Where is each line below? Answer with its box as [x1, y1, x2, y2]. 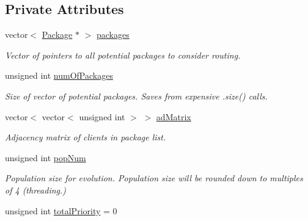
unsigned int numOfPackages [5, 69, 113, 82]
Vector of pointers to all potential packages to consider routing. [5, 48, 241, 61]
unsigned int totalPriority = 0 [5, 204, 117, 217]
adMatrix [156, 110, 191, 123]
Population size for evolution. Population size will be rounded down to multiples [5, 172, 303, 184]
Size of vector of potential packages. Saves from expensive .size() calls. [5, 89, 268, 102]
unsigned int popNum [5, 151, 86, 164]
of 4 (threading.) [5, 183, 67, 196]
